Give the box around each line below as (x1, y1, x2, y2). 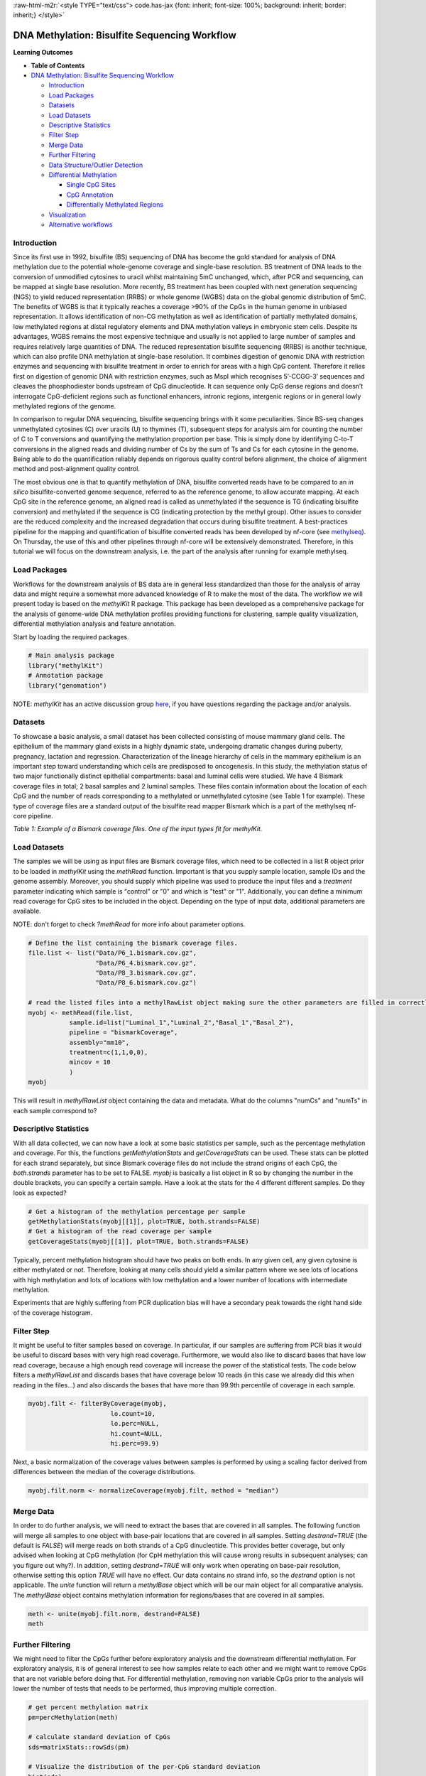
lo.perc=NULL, (110, 1419, 160, 1428)
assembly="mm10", (69, 1038, 130, 1046)
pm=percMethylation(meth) (28, 1713, 119, 1721)
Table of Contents (31, 61, 85, 70)
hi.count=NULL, (110, 1429, 163, 1438)
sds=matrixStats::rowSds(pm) (28, 1743, 130, 1751)
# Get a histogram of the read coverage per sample (28, 1228, 212, 1235)
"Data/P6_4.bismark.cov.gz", (95, 959, 197, 967)
